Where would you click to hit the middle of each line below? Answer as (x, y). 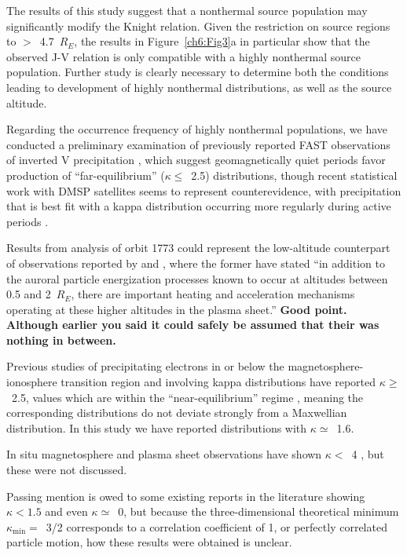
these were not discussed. (67, 470)
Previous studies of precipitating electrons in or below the (145, 366)
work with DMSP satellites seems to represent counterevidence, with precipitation (204, 190)
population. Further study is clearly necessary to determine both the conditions (198, 72)
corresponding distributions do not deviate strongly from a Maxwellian (177, 413)
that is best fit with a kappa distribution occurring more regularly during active (199, 206)
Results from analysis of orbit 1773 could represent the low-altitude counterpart (198, 248)
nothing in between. (61, 340)
